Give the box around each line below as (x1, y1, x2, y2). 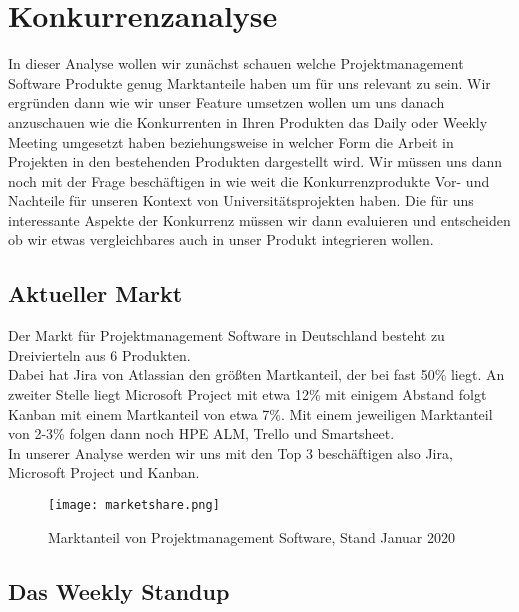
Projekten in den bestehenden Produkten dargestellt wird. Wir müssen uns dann (8, 151, 503, 172)
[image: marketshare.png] (48, 498, 220, 513)
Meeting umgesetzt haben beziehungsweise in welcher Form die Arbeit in (8, 131, 454, 152)
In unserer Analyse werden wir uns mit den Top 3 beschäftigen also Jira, (8, 442, 453, 463)
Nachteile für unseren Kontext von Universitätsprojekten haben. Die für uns (8, 190, 474, 211)
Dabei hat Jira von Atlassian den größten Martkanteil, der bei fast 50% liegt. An (8, 364, 505, 385)
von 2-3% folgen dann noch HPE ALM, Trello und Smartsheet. (8, 423, 395, 444)
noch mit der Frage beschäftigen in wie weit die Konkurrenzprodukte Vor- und (8, 170, 490, 191)
